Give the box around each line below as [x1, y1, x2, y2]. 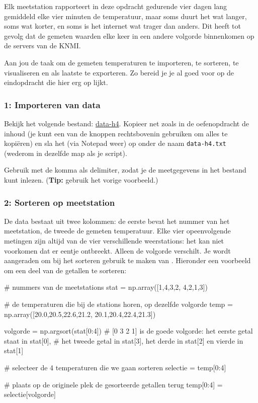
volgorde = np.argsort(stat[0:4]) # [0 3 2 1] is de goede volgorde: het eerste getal [4, 326, 253, 336]
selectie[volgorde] [4, 389, 56, 399]
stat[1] [4, 345, 24, 356]
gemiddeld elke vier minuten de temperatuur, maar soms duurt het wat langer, [4, 11, 247, 21]
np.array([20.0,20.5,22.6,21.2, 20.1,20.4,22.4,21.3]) [4, 308, 156, 319]
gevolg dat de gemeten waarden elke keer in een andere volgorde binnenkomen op [4, 30, 254, 41]
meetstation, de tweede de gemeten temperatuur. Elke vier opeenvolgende [4, 225, 231, 236]
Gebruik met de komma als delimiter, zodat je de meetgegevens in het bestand [4, 165, 246, 175]
